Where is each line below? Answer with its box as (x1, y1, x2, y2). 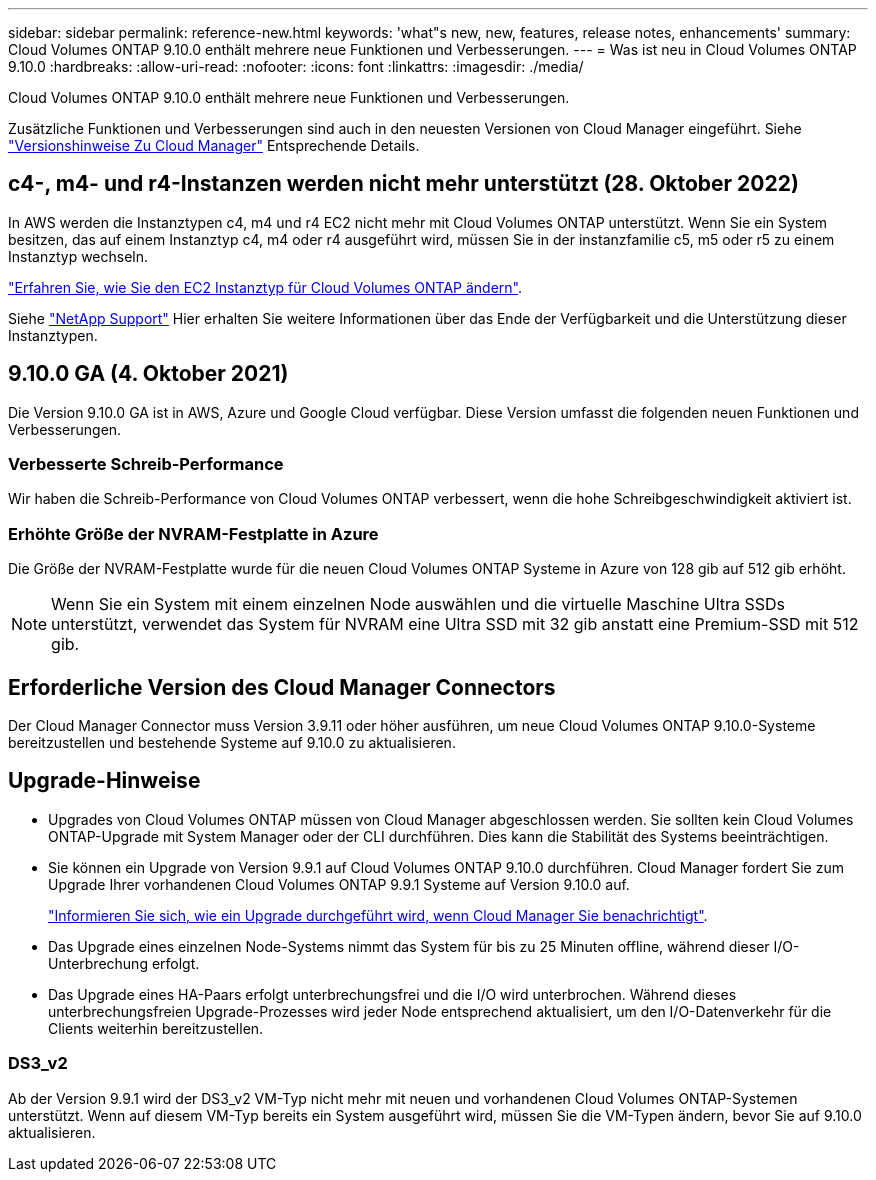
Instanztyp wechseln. (8, 247, 149, 265)
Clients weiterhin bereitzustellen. (48, 1019, 264, 1037)
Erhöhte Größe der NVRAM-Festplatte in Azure (8, 523, 379, 544)
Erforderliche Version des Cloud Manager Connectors (8, 674, 556, 700)
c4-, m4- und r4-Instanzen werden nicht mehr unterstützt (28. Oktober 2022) (8, 171, 799, 197)
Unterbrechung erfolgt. (48, 954, 200, 972)
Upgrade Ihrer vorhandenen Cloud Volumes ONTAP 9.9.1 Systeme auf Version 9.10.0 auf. (48, 875, 630, 893)
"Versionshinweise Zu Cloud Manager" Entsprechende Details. (8, 137, 420, 154)
